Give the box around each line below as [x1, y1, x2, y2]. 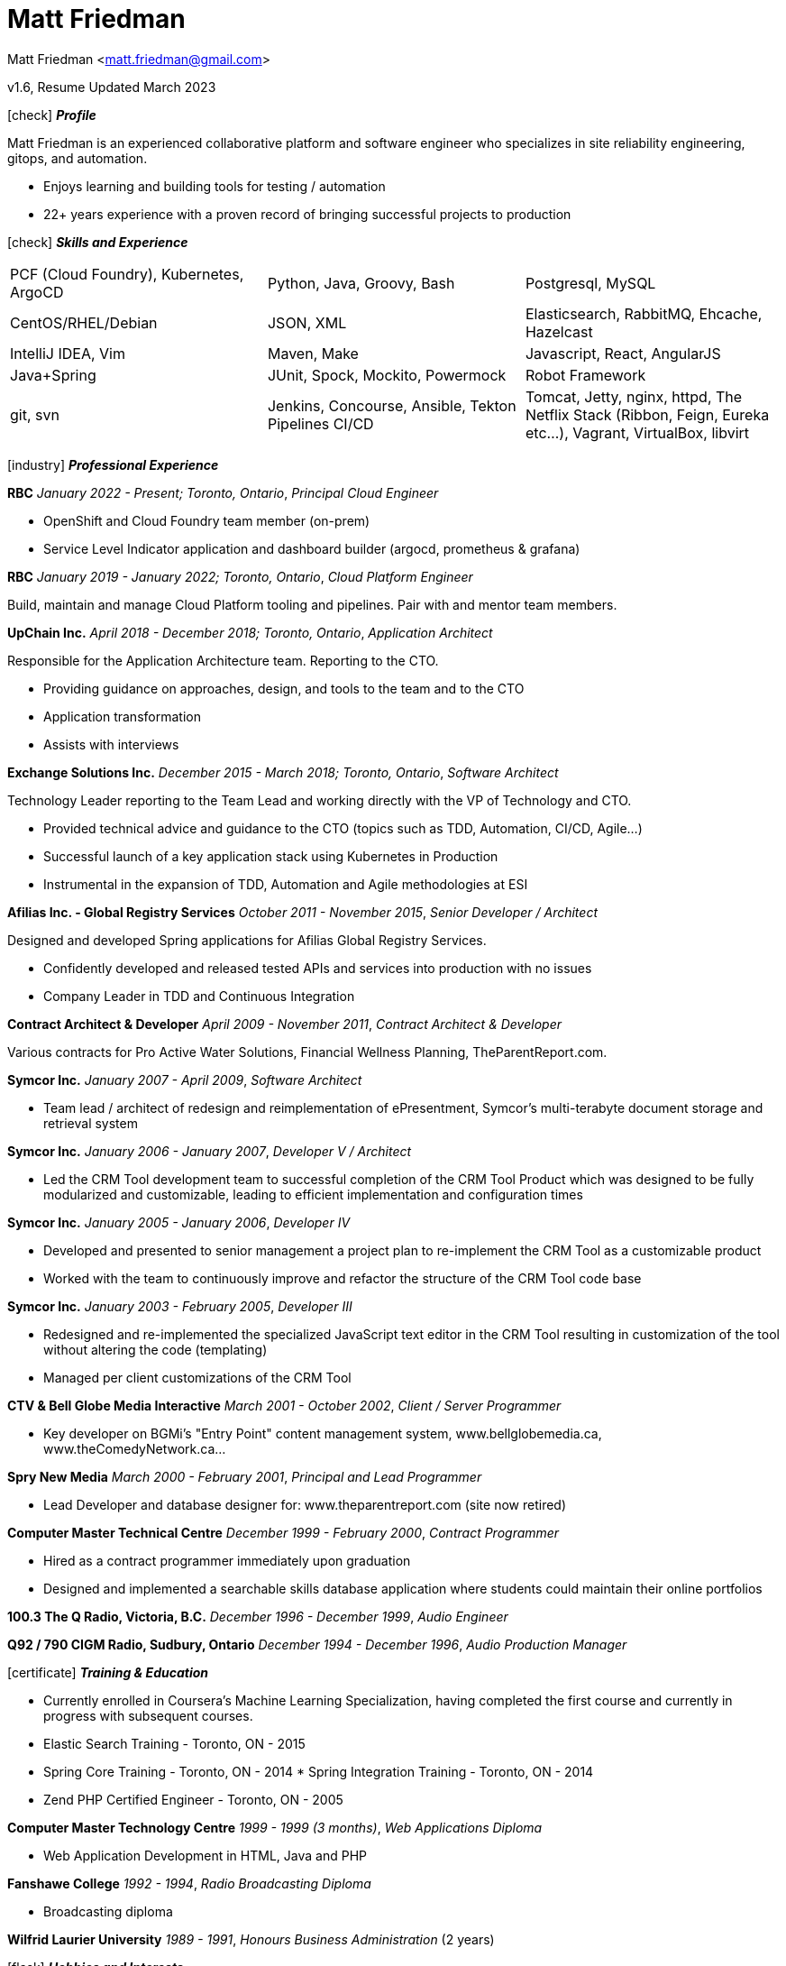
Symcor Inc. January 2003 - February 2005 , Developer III [7, 1298, 352, 1314]
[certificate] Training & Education [7, 1664, 209, 1680]
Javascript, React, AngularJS [525, 344, 721, 363]
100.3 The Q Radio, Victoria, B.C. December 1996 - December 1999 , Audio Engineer [7, 1608, 508, 1624]
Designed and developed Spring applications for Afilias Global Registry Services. [7, 932, 487, 948]
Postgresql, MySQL [525, 273, 656, 292]
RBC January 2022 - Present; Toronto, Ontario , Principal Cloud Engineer [7, 484, 439, 501]
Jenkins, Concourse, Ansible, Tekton [267, 396, 516, 415]
